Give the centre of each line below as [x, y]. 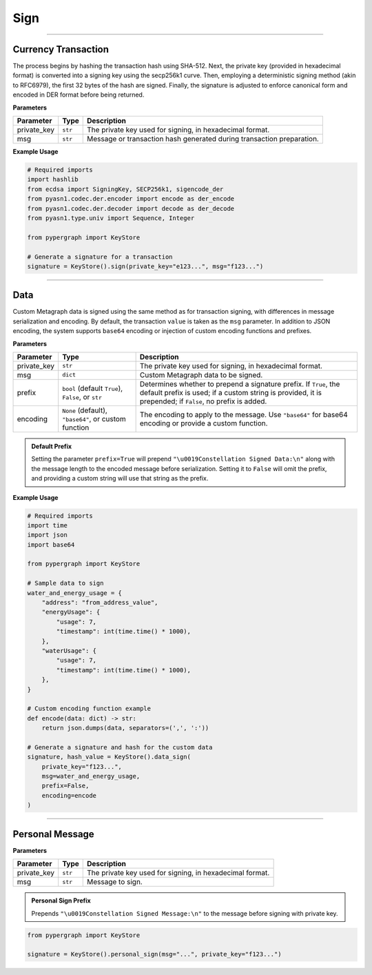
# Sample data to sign [65, 583]
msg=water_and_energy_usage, [91, 776]
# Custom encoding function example [89, 709]
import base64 [51, 544]
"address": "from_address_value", [100, 603]
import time [48, 525]
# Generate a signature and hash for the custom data [120, 747]
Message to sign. [115, 882]
